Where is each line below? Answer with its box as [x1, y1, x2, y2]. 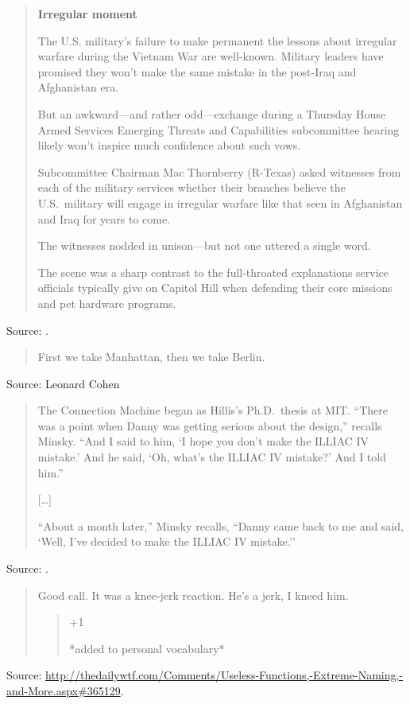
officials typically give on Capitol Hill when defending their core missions [37, 279, 393, 296]
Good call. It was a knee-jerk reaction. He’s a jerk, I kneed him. [37, 586, 349, 603]
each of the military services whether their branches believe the [37, 179, 346, 196]
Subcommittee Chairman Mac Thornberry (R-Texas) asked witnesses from [37, 163, 401, 180]
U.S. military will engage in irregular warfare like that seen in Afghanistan [37, 194, 403, 211]
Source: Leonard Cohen [6, 375, 120, 391]
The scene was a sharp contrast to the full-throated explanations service [37, 263, 389, 280]
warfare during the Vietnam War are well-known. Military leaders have [37, 48, 384, 64]
